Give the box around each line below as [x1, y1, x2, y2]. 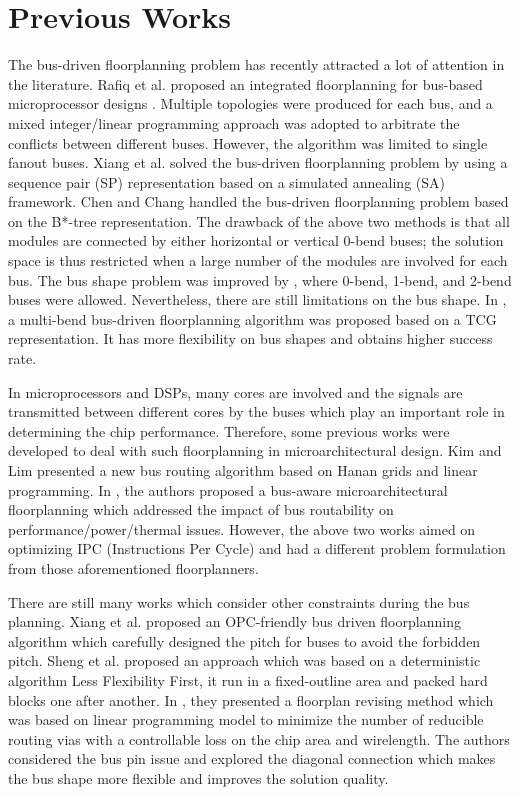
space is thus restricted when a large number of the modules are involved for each [8, 250, 508, 271]
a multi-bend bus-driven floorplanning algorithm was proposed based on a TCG [8, 308, 497, 329]
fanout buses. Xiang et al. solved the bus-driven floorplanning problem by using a [8, 152, 508, 173]
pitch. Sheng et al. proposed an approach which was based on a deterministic [8, 650, 481, 671]
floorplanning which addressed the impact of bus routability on [8, 499, 394, 520]
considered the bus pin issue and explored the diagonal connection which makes [8, 748, 496, 769]
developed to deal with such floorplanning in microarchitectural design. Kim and [8, 440, 502, 461]
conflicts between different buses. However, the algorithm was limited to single [8, 132, 488, 153]
